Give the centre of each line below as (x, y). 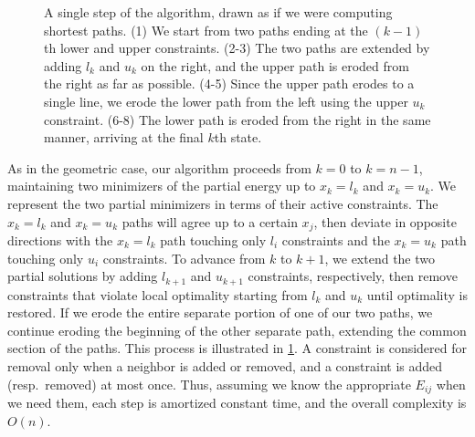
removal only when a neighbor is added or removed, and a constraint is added (225, 366)
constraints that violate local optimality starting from (158, 294)
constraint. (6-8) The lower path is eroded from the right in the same (237, 119)
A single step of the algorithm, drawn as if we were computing (218, 12)
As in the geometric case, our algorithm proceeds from (159, 167)
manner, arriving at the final (124, 137)
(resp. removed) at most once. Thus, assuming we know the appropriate (209, 384)
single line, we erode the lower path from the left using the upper (226, 101)
